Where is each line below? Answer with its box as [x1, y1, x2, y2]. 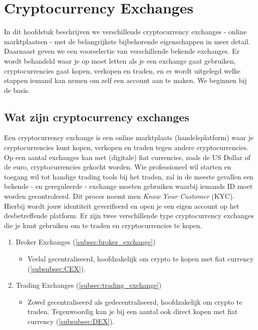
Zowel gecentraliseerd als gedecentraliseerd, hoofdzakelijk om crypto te [27, 296, 243, 307]
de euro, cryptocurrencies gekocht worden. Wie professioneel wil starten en [4, 162, 232, 172]
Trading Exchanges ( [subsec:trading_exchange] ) [15, 280, 162, 290]
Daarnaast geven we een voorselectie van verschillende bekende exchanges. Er [4, 46, 240, 56]
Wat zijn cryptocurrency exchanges [4, 109, 189, 124]
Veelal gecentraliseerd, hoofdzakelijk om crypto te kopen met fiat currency [27, 253, 254, 264]
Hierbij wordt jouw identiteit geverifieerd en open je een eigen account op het [4, 200, 240, 211]
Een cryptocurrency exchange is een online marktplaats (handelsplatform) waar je [4, 132, 254, 143]
